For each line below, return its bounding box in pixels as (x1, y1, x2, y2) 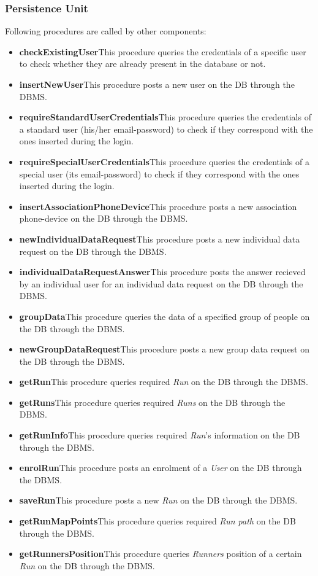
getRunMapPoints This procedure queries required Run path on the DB (19, 515, 296, 527)
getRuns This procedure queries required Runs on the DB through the (19, 395, 286, 408)
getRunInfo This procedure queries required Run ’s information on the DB (19, 429, 300, 442)
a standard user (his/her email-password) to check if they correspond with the (19, 122, 313, 135)
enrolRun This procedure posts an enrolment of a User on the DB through (19, 461, 302, 474)
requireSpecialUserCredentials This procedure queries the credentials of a (19, 155, 309, 168)
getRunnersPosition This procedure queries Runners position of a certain (19, 547, 302, 560)
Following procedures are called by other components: (5, 25, 206, 37)
